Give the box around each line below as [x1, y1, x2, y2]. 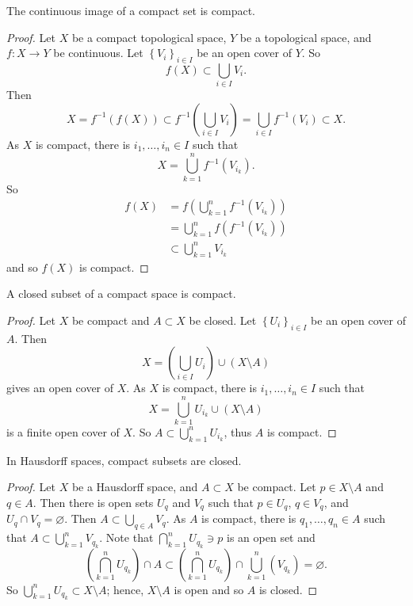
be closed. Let [189, 311, 257, 328]
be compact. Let [237, 478, 316, 495]
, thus [224, 423, 252, 440]
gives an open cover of [6, 379, 114, 396]
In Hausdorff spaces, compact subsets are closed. [6, 452, 242, 468]
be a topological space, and [239, 29, 372, 45]
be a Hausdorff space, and [71, 478, 198, 495]
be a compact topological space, [71, 29, 227, 45]
